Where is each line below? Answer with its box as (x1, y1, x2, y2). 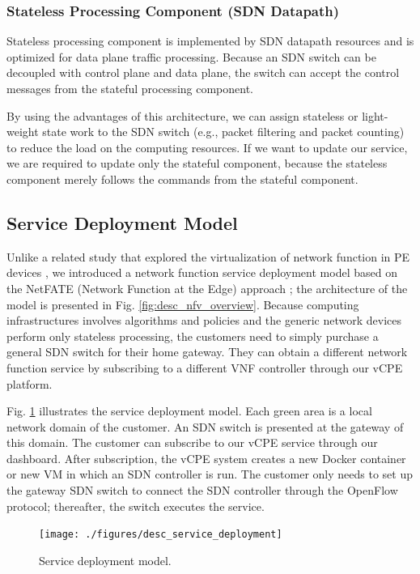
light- (362, 107, 388, 124)
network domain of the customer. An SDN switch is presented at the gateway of (6, 418, 404, 435)
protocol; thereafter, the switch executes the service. (6, 497, 265, 514)
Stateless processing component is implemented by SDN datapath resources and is (6, 32, 414, 49)
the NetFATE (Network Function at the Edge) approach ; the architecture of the (6, 279, 408, 296)
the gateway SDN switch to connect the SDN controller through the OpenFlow (6, 482, 398, 499)
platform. (6, 375, 53, 392)
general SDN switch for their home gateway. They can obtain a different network (6, 343, 408, 360)
